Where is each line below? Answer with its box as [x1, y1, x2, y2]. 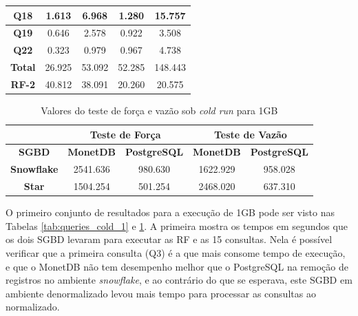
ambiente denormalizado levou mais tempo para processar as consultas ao [6, 286, 316, 300]
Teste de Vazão [213, 127, 287, 141]
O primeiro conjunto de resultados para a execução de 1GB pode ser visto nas [6, 205, 335, 220]
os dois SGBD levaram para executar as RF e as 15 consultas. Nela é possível [6, 232, 333, 246]
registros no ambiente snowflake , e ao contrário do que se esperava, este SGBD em [6, 273, 352, 287]
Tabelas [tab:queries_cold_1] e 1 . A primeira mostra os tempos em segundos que [6, 218, 348, 233]
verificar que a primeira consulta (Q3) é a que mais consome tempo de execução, [6, 245, 346, 260]
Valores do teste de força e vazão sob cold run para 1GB [41, 103, 278, 117]
